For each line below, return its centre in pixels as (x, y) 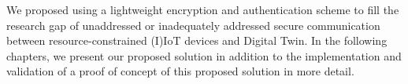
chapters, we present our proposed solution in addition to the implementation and (204, 55)
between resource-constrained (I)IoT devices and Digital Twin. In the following (197, 40)
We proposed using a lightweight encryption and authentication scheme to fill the (203, 9)
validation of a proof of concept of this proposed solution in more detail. (180, 71)
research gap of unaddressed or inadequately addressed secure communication (193, 25)
